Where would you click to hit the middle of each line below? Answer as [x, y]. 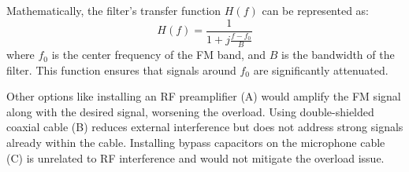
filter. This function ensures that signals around [121, 70]
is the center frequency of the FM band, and [159, 55]
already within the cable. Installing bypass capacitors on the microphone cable [196, 143]
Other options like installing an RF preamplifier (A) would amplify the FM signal [204, 96]
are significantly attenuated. [321, 70]
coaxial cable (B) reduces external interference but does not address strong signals [205, 127]
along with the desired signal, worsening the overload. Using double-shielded [190, 111]
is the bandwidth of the [338, 55]
